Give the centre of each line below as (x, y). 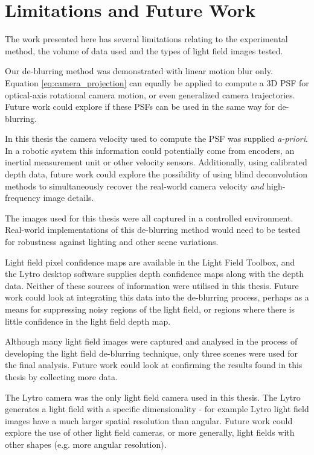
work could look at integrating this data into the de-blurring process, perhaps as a (157, 297)
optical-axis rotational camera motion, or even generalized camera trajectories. (150, 94)
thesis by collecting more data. (61, 376)
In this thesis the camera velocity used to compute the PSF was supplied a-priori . (156, 138)
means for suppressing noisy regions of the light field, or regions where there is (150, 309)
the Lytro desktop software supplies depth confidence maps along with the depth (154, 274)
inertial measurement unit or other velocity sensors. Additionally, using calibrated (156, 162)
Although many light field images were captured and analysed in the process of (151, 341)
